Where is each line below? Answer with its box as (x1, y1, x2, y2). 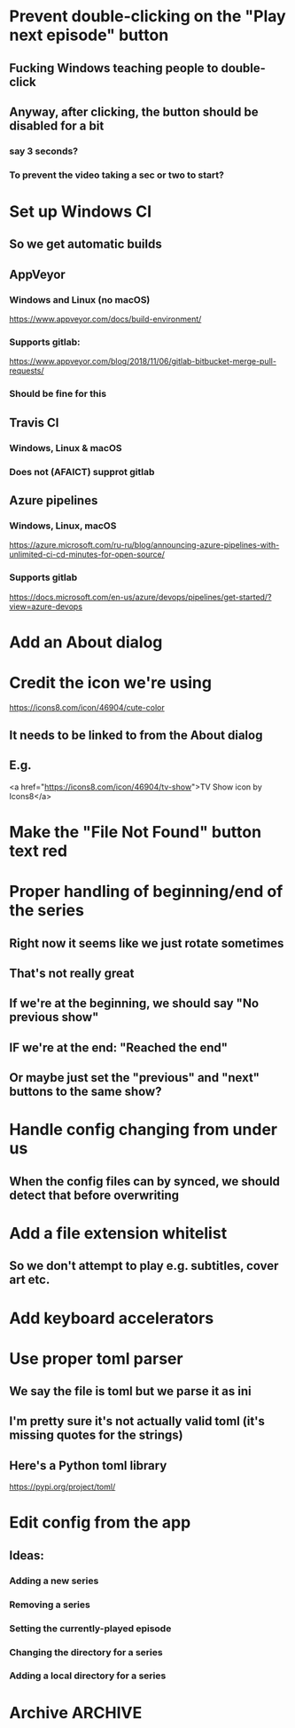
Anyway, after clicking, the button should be (9, 104, 259, 119)
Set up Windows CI (9, 202, 152, 221)
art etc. (9, 1272, 50, 1288)
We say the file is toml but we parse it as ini (9, 1383, 252, 1399)
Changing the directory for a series (9, 1645, 163, 1658)
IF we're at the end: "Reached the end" (9, 1040, 229, 1055)
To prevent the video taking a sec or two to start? (9, 169, 224, 181)
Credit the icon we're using (9, 672, 213, 693)
